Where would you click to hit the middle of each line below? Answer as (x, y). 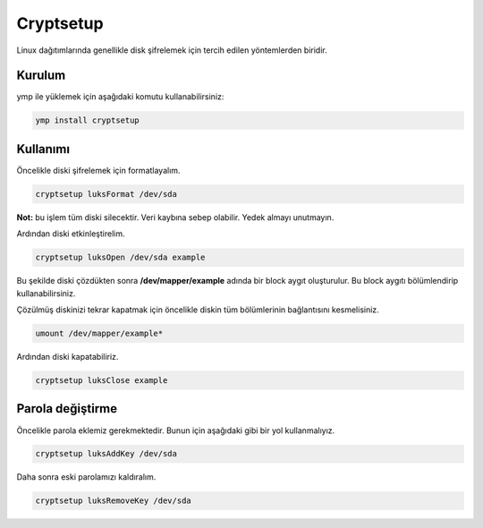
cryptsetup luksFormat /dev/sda (106, 194)
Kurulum (41, 76)
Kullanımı (43, 149)
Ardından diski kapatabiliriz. (68, 357)
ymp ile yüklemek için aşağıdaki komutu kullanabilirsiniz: (120, 97)
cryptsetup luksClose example (102, 380)
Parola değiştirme (67, 409)
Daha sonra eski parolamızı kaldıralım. (86, 477)
